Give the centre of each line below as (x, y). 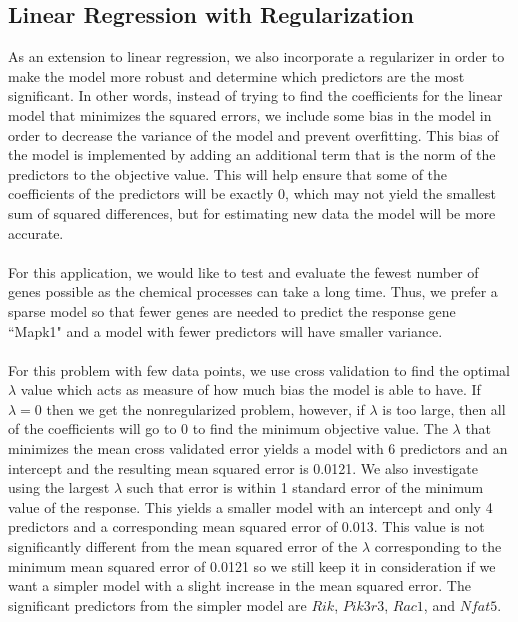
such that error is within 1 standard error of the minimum (305, 487)
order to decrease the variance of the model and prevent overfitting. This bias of (253, 134)
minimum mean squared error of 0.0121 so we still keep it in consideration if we (252, 565)
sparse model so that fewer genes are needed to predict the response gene (232, 310)
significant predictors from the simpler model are (157, 604)
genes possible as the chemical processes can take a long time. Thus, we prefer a (253, 291)
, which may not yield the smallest (391, 193)
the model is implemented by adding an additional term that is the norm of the (252, 154)
